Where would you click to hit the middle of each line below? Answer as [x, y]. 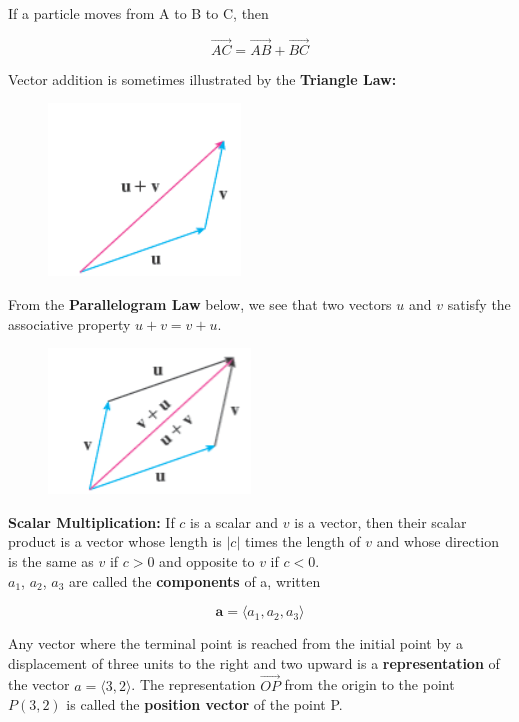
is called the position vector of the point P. [204, 704]
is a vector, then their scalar [380, 521]
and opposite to [207, 560]
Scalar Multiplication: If [91, 521]
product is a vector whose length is [115, 541]
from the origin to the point [369, 684]
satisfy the [479, 304]
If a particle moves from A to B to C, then [138, 13]
